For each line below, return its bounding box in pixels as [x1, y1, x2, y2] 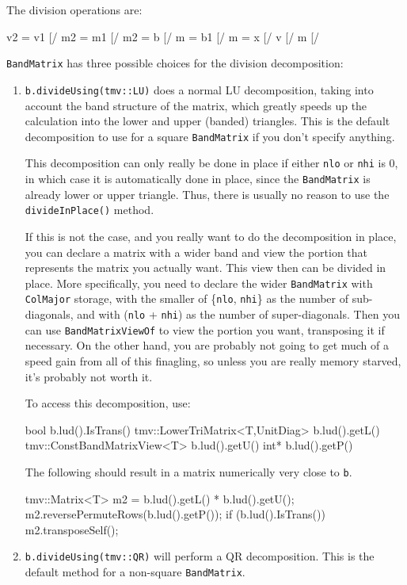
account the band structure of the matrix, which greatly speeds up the [25, 97, 367, 113]
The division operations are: [6, 2, 143, 17]
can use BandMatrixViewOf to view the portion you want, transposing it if [25, 321, 385, 338]
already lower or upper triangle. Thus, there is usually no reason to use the [25, 185, 390, 202]
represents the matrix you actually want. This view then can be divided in [25, 259, 386, 276]
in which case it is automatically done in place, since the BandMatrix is [25, 170, 371, 186]
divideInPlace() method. [25, 201, 154, 218]
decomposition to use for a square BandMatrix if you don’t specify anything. [25, 128, 395, 144]
